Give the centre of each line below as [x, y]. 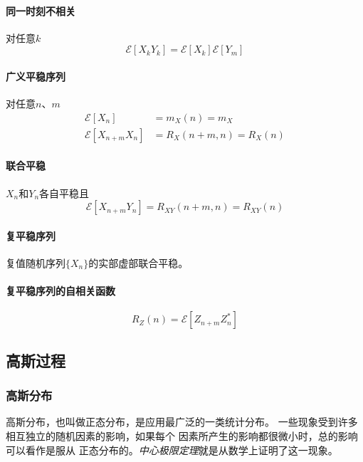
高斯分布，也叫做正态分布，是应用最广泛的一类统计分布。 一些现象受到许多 [182, 422]
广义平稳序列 [36, 76]
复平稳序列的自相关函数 [60, 291]
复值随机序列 [36, 263]
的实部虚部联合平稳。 [138, 263]
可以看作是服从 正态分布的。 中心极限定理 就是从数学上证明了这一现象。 [172, 450]
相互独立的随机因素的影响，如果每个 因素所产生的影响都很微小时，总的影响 [182, 436]
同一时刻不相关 [41, 10]
